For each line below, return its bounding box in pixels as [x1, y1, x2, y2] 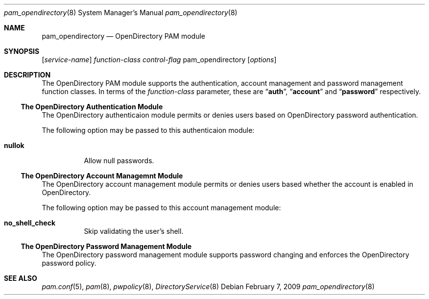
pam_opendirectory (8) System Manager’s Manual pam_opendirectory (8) [4, 8, 238, 17]
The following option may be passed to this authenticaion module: [42, 126, 255, 134]
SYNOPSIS [4, 47, 40, 55]
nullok [4, 141, 24, 149]
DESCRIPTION [4, 71, 51, 79]
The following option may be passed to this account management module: [42, 203, 281, 212]
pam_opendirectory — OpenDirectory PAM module [42, 32, 205, 40]
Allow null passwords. [84, 156, 154, 165]
